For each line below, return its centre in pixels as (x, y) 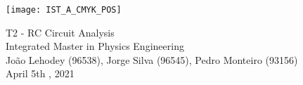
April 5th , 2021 (40, 73)
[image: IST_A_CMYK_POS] (64, 10)
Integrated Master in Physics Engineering (95, 46)
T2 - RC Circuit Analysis (60, 32)
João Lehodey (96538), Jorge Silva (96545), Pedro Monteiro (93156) (152, 59)
